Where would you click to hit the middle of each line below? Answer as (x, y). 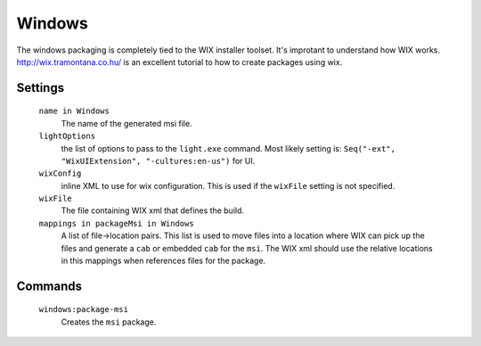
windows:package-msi (84, 309)
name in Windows (74, 111)
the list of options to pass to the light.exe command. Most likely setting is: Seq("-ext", (228, 148)
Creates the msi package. (109, 322)
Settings (41, 88)
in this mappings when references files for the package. (163, 261)
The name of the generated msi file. (126, 123)
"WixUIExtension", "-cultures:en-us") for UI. (158, 161)
